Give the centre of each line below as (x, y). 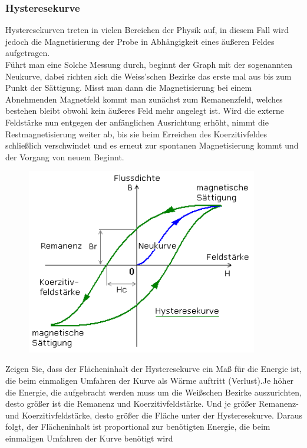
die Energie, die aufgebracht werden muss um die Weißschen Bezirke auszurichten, (153, 392)
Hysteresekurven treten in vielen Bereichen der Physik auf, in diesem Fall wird (147, 30)
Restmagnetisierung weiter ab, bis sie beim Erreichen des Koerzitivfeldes (136, 134)
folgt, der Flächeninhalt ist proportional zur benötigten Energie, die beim (138, 426)
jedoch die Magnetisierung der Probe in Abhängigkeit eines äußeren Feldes (140, 41)
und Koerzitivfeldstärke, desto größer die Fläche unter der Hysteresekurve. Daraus (154, 415)
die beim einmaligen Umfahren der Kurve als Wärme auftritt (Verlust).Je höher (150, 380)
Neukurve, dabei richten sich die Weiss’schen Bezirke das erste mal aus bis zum (148, 76)
